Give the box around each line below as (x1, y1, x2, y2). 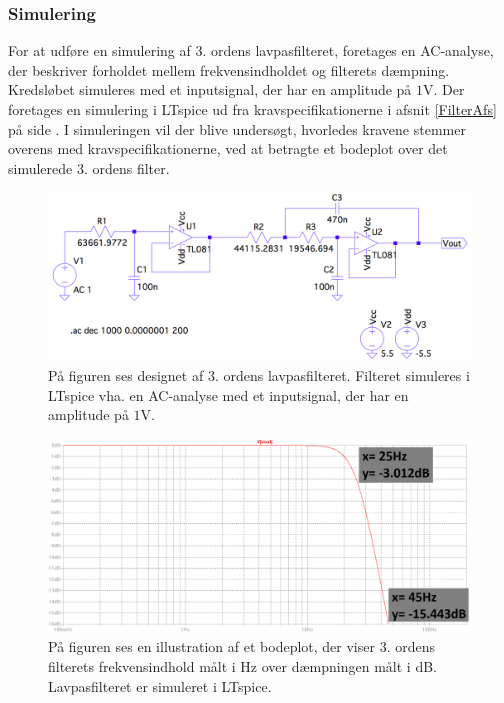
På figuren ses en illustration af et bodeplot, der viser (48, 636, 375, 657)
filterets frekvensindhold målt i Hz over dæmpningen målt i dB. (48, 656, 437, 677)
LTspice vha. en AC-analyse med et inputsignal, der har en (48, 384, 409, 405)
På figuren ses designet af (48, 364, 204, 385)
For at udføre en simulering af (8, 40, 191, 61)
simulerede (8, 157, 73, 178)
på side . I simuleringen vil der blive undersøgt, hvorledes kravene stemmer (8, 118, 466, 139)
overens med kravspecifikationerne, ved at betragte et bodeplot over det (8, 138, 448, 159)
